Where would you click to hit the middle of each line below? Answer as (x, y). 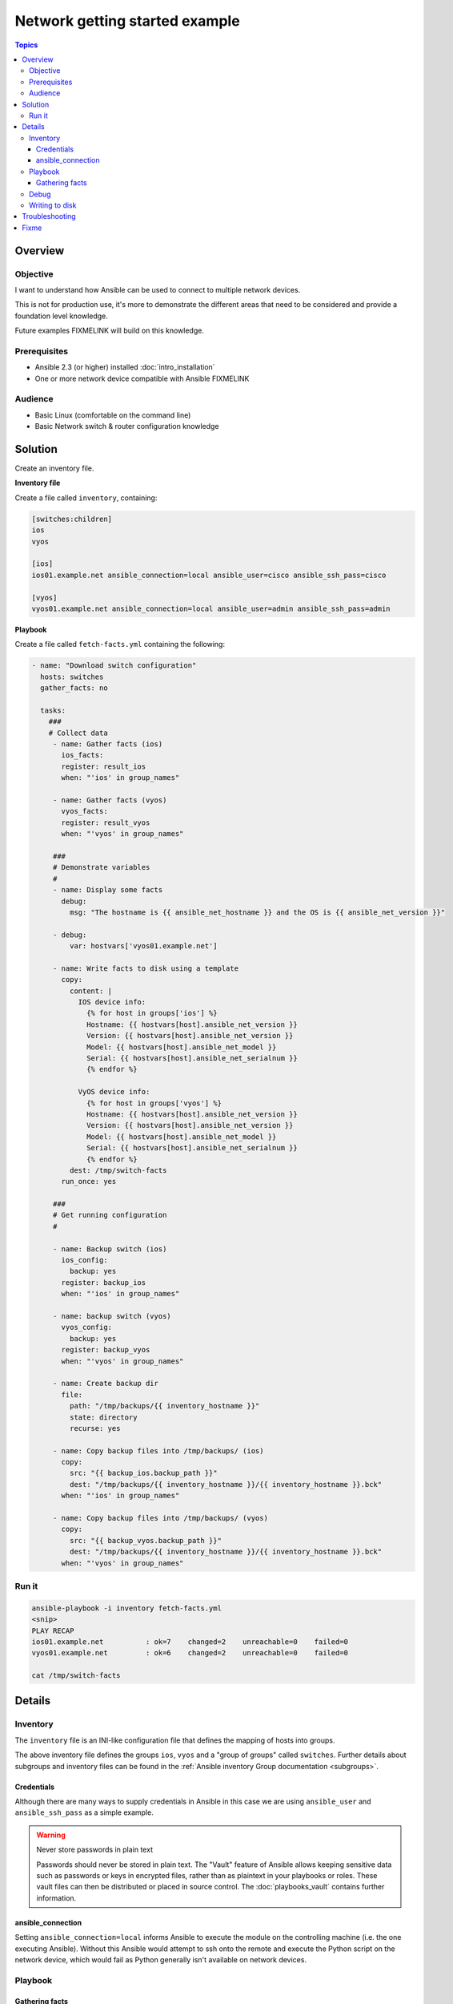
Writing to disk (53, 205)
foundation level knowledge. (61, 316)
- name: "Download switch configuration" (114, 666)
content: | (90, 991)
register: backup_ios (104, 1282)
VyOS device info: (114, 1092)
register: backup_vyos (106, 1350)
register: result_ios (104, 766)
